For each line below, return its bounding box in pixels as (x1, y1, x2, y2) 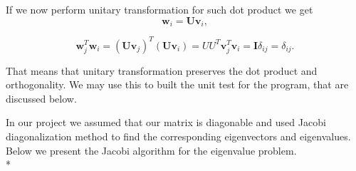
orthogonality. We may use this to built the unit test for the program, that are (6, 77, 349, 92)
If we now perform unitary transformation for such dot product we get (6, 2, 313, 16)
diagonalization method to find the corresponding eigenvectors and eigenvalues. (6, 129, 351, 144)
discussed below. (6, 90, 77, 105)
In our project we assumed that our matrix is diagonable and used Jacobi (6, 115, 326, 130)
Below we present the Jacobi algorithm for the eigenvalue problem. (6, 142, 297, 157)
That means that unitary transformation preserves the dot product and (6, 63, 318, 78)
